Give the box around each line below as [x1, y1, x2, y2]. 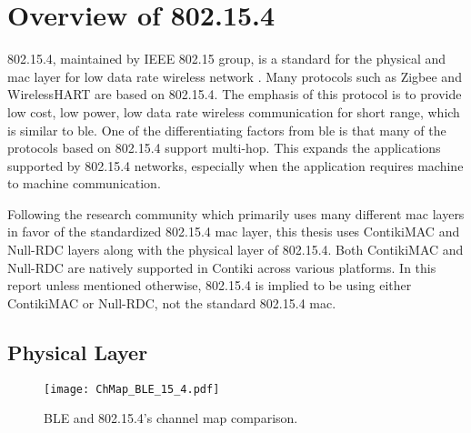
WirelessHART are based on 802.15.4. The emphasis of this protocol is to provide [7, 85, 462, 104]
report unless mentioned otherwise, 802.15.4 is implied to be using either [7, 276, 412, 295]
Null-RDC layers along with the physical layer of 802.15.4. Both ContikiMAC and [7, 240, 464, 259]
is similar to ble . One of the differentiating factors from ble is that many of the [7, 120, 446, 139]
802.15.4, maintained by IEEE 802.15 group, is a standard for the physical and [7, 49, 446, 68]
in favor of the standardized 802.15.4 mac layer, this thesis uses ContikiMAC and [7, 222, 460, 241]
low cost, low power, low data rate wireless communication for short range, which [7, 102, 460, 121]
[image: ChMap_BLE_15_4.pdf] [44, 382, 220, 396]
